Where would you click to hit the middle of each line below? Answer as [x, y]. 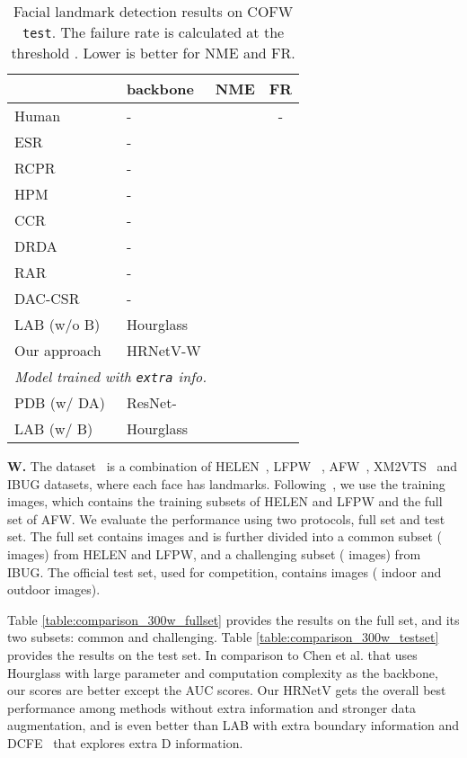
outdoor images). [54, 589]
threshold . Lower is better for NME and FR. [153, 53]
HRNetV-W [163, 350]
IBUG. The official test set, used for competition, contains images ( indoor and [225, 571]
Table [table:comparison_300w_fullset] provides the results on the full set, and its [233, 619]
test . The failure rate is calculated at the [154, 32]
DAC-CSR [47, 298]
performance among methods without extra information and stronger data [212, 707]
